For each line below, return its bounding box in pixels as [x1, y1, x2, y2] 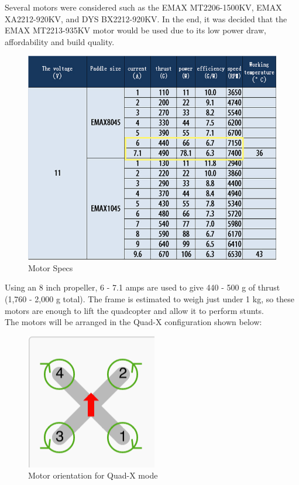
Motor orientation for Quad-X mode [28, 469, 158, 481]
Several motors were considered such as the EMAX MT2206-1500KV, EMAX [5, 1, 282, 13]
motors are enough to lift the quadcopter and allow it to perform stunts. [5, 304, 264, 316]
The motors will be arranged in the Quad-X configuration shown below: [5, 316, 262, 328]
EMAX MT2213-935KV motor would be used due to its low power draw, [5, 24, 266, 36]
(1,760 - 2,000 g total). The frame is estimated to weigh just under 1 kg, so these [5, 293, 295, 305]
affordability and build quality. [5, 35, 115, 47]
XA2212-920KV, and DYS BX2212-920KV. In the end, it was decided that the [5, 12, 287, 25]
